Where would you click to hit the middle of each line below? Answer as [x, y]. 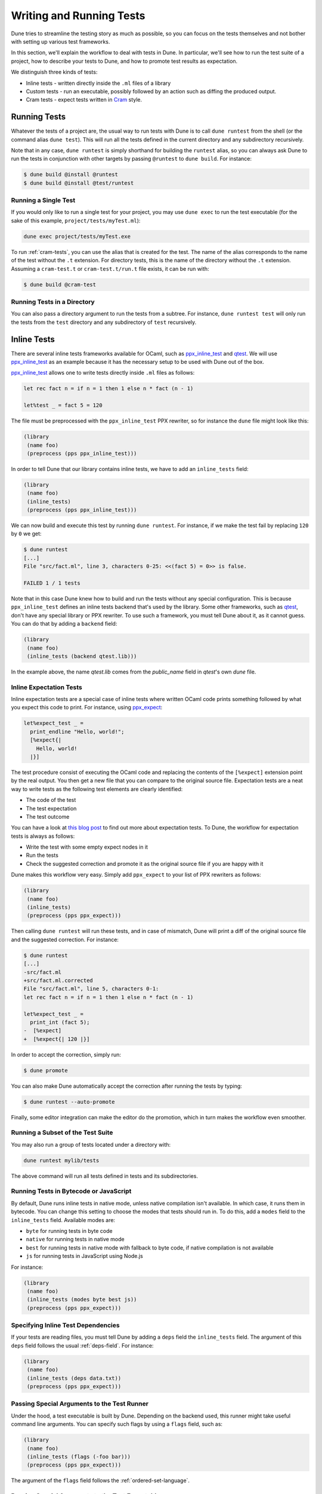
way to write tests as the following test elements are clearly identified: [97, 789]
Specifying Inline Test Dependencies [65, 1325]
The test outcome [48, 816]
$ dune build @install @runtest [71, 174]
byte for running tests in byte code [69, 1231]
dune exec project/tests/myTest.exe [77, 236]
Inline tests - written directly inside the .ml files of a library [98, 83]
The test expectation [51, 808]
